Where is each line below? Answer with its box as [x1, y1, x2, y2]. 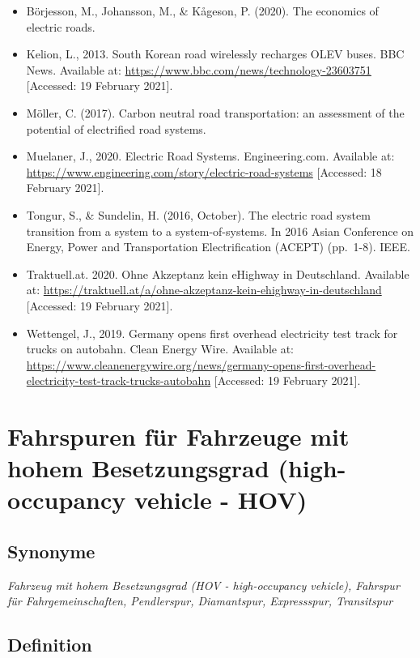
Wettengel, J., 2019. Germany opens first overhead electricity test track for [26, 324, 398, 341]
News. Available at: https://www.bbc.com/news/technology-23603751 [26, 61, 371, 78]
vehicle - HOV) [134, 483, 308, 516]
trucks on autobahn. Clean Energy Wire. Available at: [26, 340, 294, 357]
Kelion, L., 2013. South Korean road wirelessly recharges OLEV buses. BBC [26, 45, 405, 62]
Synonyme [7, 539, 95, 564]
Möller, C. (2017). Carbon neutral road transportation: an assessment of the [26, 104, 405, 121]
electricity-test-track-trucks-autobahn [26, 372, 211, 389]
